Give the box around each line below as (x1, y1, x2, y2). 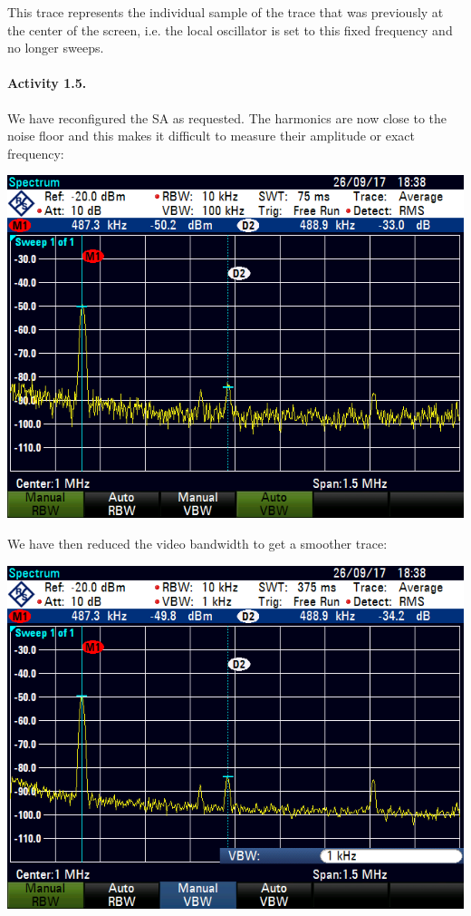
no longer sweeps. (7, 38, 104, 57)
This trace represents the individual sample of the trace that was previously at (7, 3, 444, 21)
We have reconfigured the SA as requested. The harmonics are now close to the (7, 108, 447, 127)
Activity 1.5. (7, 73, 87, 93)
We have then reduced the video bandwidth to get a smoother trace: (7, 533, 388, 552)
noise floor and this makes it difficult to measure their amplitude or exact (7, 126, 416, 145)
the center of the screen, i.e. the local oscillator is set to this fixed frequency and (7, 20, 453, 39)
